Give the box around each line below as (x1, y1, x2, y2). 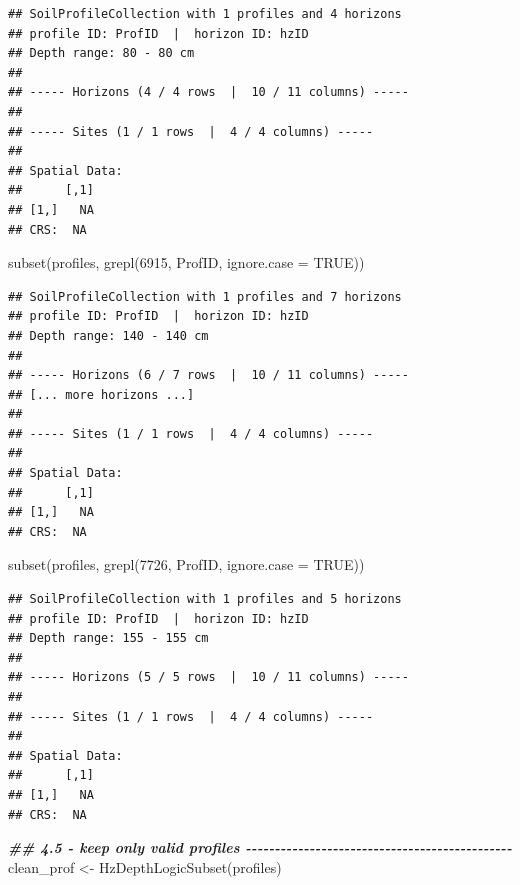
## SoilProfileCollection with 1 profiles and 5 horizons (8, 592, 402, 607)
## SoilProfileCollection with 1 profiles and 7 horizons (8, 289, 402, 304)
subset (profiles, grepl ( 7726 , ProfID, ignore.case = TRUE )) (8, 554, 365, 575)
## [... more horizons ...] (8, 387, 195, 402)
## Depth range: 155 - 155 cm (8, 631, 209, 646)
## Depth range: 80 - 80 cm (8, 46, 195, 61)
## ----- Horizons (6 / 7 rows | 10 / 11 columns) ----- (8, 368, 409, 383)
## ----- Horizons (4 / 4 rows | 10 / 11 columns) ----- (8, 85, 409, 100)
